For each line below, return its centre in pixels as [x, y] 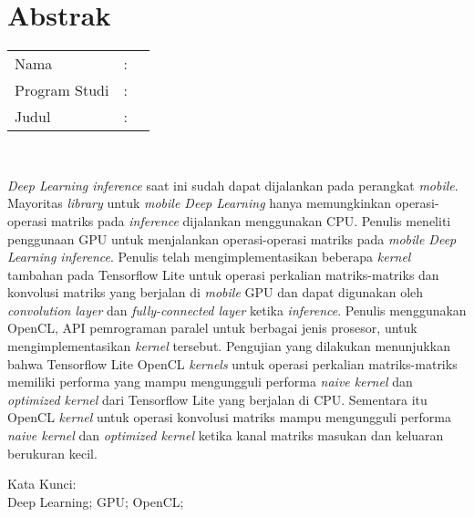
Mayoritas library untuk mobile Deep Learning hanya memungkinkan [200, 203]
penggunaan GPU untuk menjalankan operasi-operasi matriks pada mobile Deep [232, 238]
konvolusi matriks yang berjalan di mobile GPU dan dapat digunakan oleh [216, 292]
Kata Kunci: [42, 484]
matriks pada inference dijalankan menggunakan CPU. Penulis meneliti [251, 220]
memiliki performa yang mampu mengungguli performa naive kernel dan [210, 382]
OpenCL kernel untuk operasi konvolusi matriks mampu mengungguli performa [229, 417]
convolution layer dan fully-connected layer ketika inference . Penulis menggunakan [237, 310]
